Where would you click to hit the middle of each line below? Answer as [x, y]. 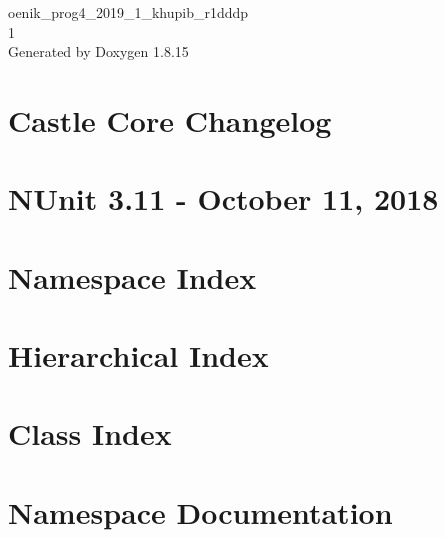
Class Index [90, 433]
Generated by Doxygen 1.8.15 [98, 51]
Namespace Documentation [200, 511]
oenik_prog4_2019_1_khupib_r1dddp [128, 12]
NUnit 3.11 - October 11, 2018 [223, 198]
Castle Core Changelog [170, 119]
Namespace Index [132, 276]
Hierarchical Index [138, 355]
